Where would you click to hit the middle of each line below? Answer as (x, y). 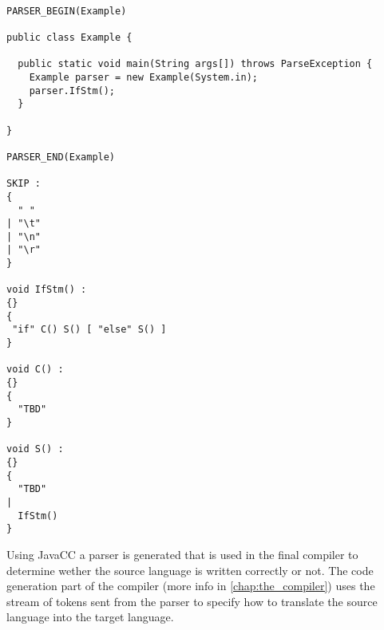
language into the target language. (90, 617)
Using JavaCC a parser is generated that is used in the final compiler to (182, 554)
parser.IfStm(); (72, 91)
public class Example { (69, 37)
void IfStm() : (47, 290)
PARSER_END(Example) (61, 157)
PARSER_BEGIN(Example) (67, 11)
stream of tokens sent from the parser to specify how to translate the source (192, 601)
